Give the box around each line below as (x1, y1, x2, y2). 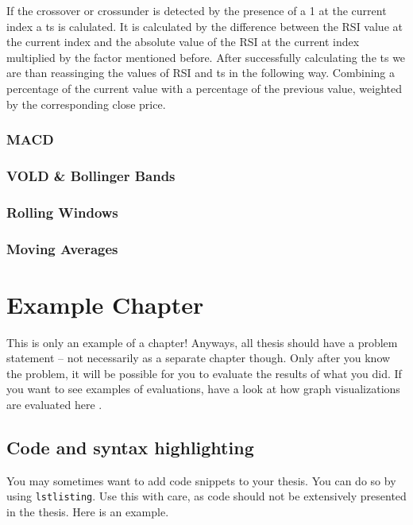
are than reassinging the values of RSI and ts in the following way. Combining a (6, 64, 396, 81)
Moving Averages (6, 238, 118, 258)
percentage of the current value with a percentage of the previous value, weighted (6, 79, 403, 96)
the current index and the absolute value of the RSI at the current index (6, 33, 360, 50)
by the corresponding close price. (6, 95, 166, 112)
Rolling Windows (6, 202, 118, 222)
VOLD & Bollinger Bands (6, 165, 176, 185)
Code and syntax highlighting (6, 435, 254, 460)
